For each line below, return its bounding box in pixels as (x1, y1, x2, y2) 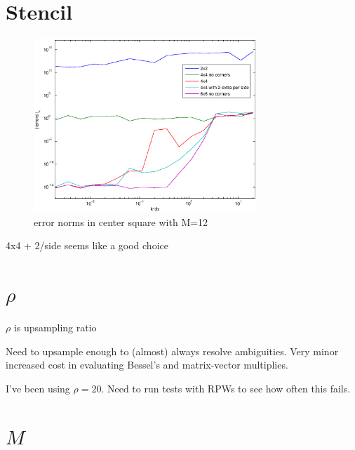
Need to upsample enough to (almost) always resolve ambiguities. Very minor (6, 343, 339, 358)
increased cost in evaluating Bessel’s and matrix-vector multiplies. (6, 357, 288, 372)
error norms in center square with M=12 (34, 214, 208, 229)
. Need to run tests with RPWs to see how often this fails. (101, 380, 351, 395)
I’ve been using (6, 380, 70, 395)
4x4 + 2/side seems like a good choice (6, 238, 168, 253)
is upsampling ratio (13, 319, 97, 334)
